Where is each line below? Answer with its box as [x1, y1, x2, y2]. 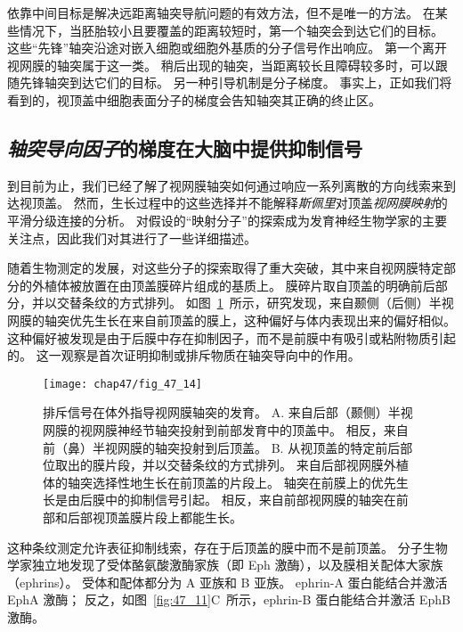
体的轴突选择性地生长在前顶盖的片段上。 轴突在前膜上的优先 [43, 472, 396, 491]
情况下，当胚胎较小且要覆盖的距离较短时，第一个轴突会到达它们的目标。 [19, 21, 443, 39]
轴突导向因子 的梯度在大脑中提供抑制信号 [7, 134, 362, 161]
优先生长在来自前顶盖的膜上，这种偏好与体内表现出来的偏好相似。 [69, 310, 456, 329]
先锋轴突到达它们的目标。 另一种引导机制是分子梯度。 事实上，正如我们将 [19, 73, 452, 92]
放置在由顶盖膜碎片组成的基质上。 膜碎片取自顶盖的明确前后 [81, 275, 435, 294]
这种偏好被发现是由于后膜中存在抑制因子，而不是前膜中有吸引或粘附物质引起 [7, 328, 456, 347]
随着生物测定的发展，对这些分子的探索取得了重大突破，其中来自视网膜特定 [7, 259, 443, 277]
